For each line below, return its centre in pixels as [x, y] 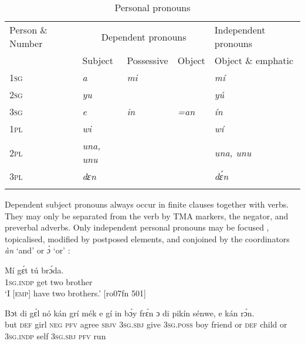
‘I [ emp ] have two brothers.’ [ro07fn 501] [75, 293]
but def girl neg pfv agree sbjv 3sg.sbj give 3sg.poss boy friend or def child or [146, 324]
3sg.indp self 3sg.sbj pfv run [55, 335]
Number [26, 43]
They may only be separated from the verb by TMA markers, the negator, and [147, 216]
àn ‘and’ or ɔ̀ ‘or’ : [38, 250]
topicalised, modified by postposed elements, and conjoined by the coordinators [147, 238]
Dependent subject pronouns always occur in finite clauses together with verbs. [147, 204]
